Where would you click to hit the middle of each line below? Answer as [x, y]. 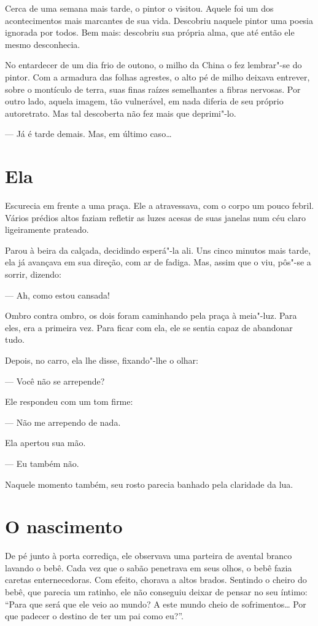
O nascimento [64, 526]
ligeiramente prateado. [47, 229]
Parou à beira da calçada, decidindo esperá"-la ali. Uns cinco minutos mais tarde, [158, 250]
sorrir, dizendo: [33, 274]
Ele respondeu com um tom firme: [69, 401]
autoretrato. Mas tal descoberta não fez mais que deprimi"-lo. [121, 113]
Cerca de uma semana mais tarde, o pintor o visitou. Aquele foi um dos [139, 8]
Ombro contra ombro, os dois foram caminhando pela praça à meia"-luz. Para [151, 315]
